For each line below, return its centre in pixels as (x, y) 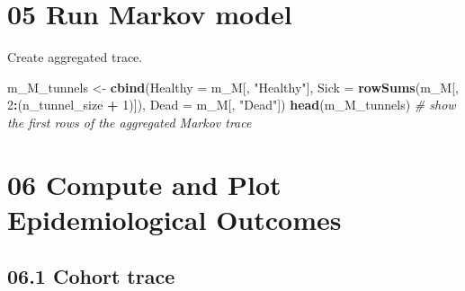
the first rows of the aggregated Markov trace (130, 122)
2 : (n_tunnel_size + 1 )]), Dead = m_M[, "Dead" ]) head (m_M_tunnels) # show (232, 105)
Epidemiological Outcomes (174, 219)
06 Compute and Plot (144, 184)
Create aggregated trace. (75, 57)
